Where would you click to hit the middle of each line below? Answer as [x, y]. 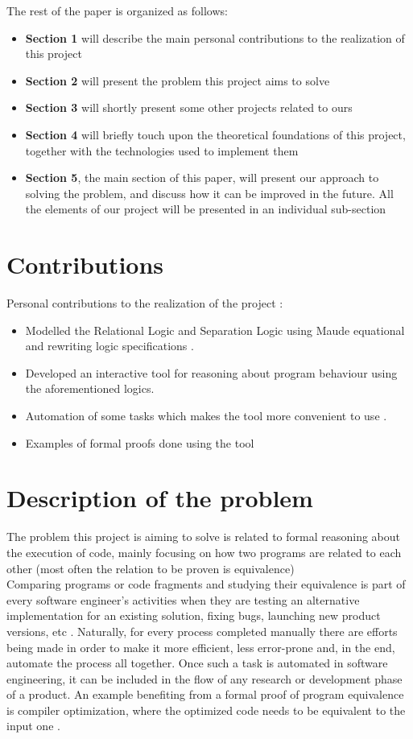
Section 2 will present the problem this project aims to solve [178, 80]
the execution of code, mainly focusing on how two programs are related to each [204, 552]
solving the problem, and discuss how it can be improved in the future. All [209, 193]
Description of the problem [160, 498]
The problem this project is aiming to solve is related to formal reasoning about [204, 537]
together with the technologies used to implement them [162, 150]
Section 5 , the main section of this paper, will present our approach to [202, 178]
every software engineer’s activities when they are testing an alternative [183, 599]
